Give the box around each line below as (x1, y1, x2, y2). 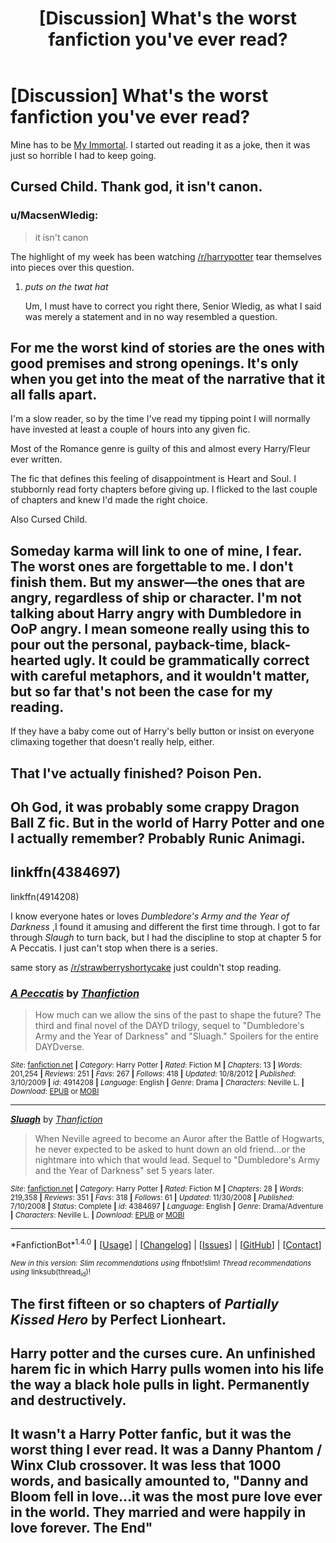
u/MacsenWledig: (10, 208, 99, 222)
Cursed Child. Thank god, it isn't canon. (10, 178, 263, 196)
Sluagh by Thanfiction (10, 1113, 103, 1126)
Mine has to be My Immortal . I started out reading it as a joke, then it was (10, 138, 311, 151)
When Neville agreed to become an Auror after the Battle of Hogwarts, (34, 1133, 325, 1145)
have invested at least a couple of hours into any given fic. (10, 423, 251, 436)
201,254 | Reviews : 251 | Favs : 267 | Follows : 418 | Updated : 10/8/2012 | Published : (10, 1069, 297, 1079)
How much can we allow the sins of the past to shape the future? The (34, 1009, 322, 1021)
